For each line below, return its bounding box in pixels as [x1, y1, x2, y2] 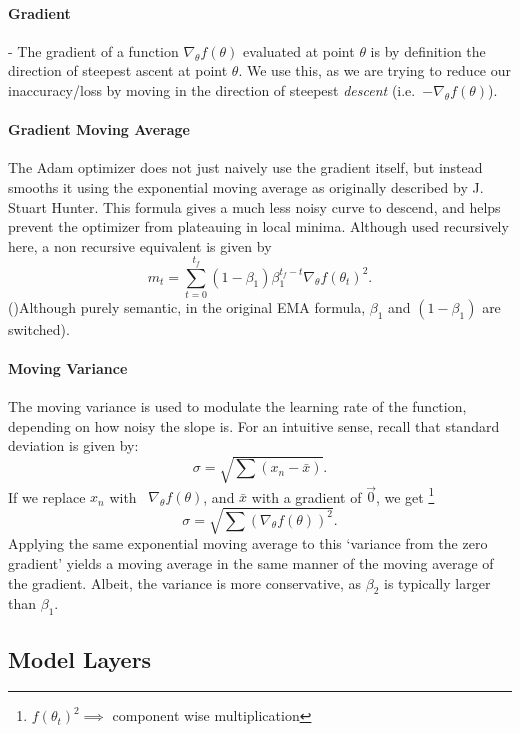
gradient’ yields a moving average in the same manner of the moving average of [8, 552, 494, 573]
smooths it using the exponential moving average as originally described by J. [8, 176, 484, 197]
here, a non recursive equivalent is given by [8, 235, 272, 256]
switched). [8, 318, 70, 339]
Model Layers [8, 643, 152, 674]
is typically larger [384, 572, 491, 593]
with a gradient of [251, 486, 362, 507]
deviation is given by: [8, 435, 139, 456]
